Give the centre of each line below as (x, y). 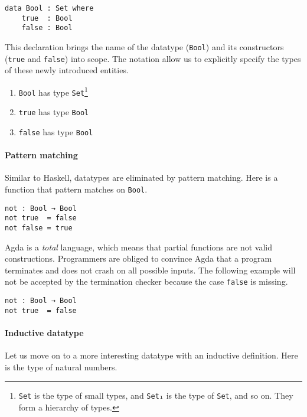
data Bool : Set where (49, 8)
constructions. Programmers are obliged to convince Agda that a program (138, 258)
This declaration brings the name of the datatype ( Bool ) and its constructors (144, 46)
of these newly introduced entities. (67, 70)
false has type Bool (56, 131)
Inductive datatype (44, 332)
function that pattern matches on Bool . (76, 189)
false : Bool (47, 28)
